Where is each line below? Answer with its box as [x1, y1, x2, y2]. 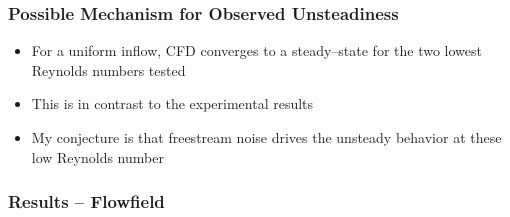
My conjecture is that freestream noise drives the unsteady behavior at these [31, 127, 502, 147]
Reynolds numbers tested [31, 59, 186, 80]
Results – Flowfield [8, 189, 165, 214]
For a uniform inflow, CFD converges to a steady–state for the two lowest [31, 40, 482, 61]
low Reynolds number [31, 146, 164, 167]
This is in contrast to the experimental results [31, 93, 314, 114]
